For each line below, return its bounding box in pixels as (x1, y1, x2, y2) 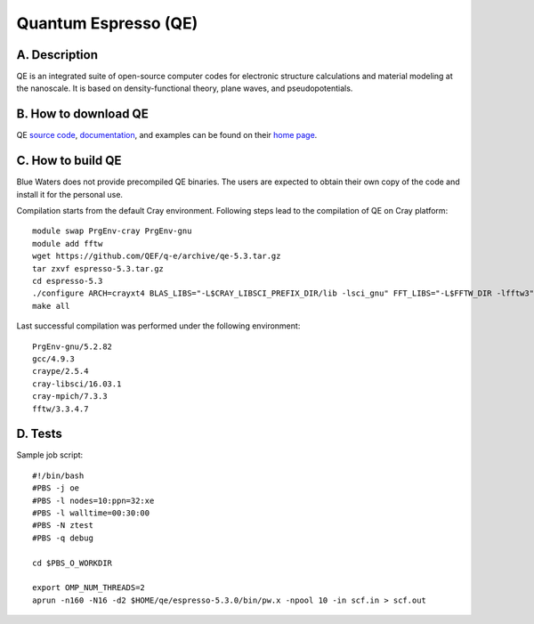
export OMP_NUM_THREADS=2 (32, 583, 146, 593)
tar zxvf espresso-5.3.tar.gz (32, 263, 165, 273)
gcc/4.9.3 (32, 353, 75, 364)
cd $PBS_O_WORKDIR (32, 557, 113, 568)
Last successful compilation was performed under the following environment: (16, 320, 301, 331)
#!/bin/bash (32, 470, 85, 481)
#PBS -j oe (32, 483, 80, 493)
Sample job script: (16, 450, 84, 460)
